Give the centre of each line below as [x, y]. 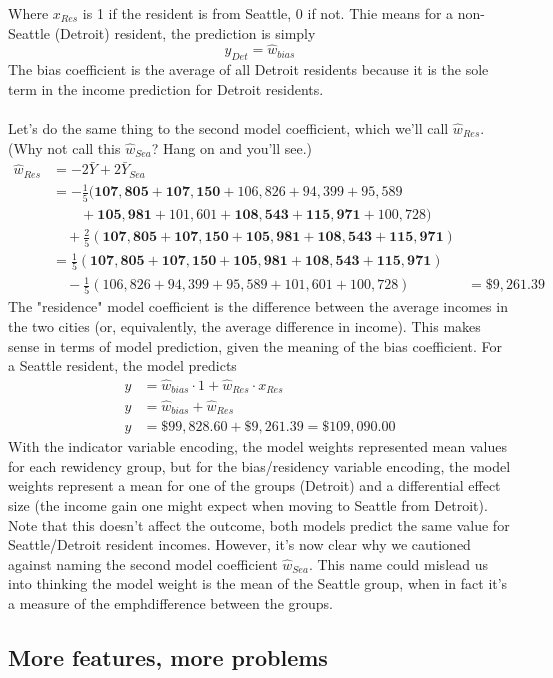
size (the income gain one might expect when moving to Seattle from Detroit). [248, 504]
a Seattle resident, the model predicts [122, 365]
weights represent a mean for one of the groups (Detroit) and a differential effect [254, 485]
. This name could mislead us [398, 563]
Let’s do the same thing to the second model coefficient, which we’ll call [228, 127]
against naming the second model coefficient [143, 563]
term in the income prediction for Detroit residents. [166, 88]
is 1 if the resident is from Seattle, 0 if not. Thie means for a [268, 13]
